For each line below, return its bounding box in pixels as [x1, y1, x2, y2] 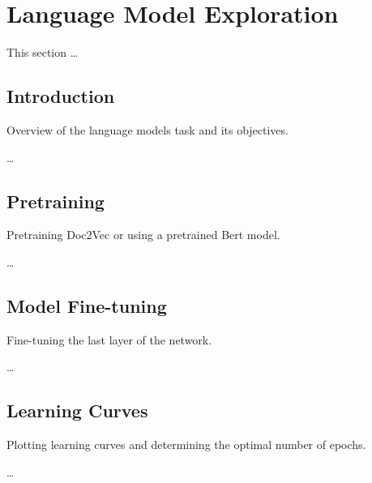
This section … [6, 44, 79, 61]
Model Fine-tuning [6, 293, 167, 318]
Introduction [6, 83, 115, 109]
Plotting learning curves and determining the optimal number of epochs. [6, 436, 366, 453]
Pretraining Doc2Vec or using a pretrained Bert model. [6, 226, 280, 243]
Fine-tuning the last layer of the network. [6, 331, 212, 348]
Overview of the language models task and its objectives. [6, 121, 289, 138]
